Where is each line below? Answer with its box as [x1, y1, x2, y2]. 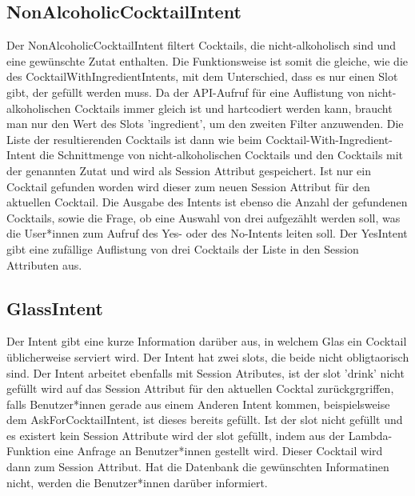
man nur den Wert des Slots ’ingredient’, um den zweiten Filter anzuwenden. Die [6, 115, 404, 132]
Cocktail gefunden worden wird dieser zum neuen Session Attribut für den [6, 178, 370, 194]
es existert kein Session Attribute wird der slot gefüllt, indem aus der [6, 426, 345, 443]
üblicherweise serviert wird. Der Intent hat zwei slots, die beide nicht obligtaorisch [6, 348, 409, 365]
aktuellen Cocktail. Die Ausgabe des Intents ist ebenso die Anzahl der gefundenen [6, 194, 408, 210]
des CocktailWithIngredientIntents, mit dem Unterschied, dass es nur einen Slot [6, 68, 398, 85]
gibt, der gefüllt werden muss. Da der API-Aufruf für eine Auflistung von [6, 83, 365, 100]
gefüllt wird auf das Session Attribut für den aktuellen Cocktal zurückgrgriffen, [6, 380, 394, 397]
